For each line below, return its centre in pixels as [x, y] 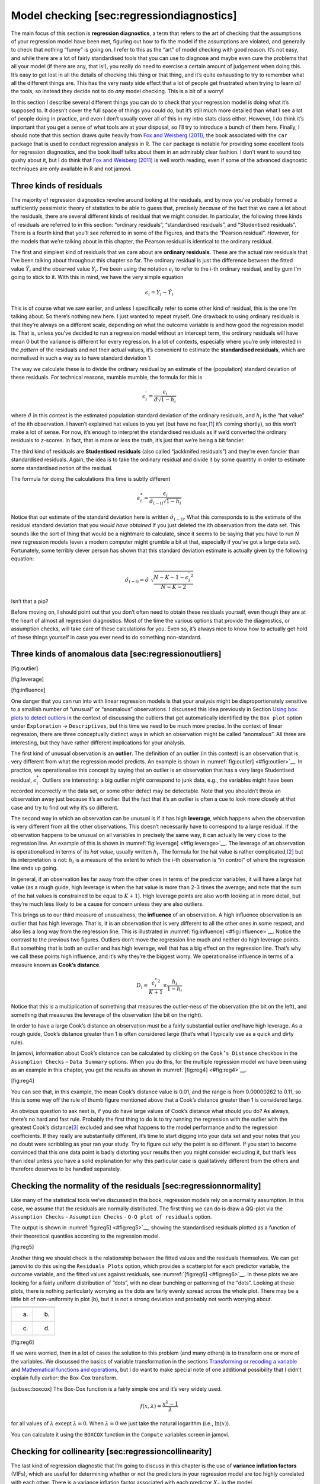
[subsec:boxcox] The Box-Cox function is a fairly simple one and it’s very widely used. [116, 1388]
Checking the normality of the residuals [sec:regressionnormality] [136, 1186]
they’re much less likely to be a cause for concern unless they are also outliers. [107, 904]
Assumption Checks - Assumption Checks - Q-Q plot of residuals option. [111, 1216]
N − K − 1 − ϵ [171, 577]
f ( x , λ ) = [151, 1406]
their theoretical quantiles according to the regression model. [85, 1236]
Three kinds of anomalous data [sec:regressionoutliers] [116, 654]
